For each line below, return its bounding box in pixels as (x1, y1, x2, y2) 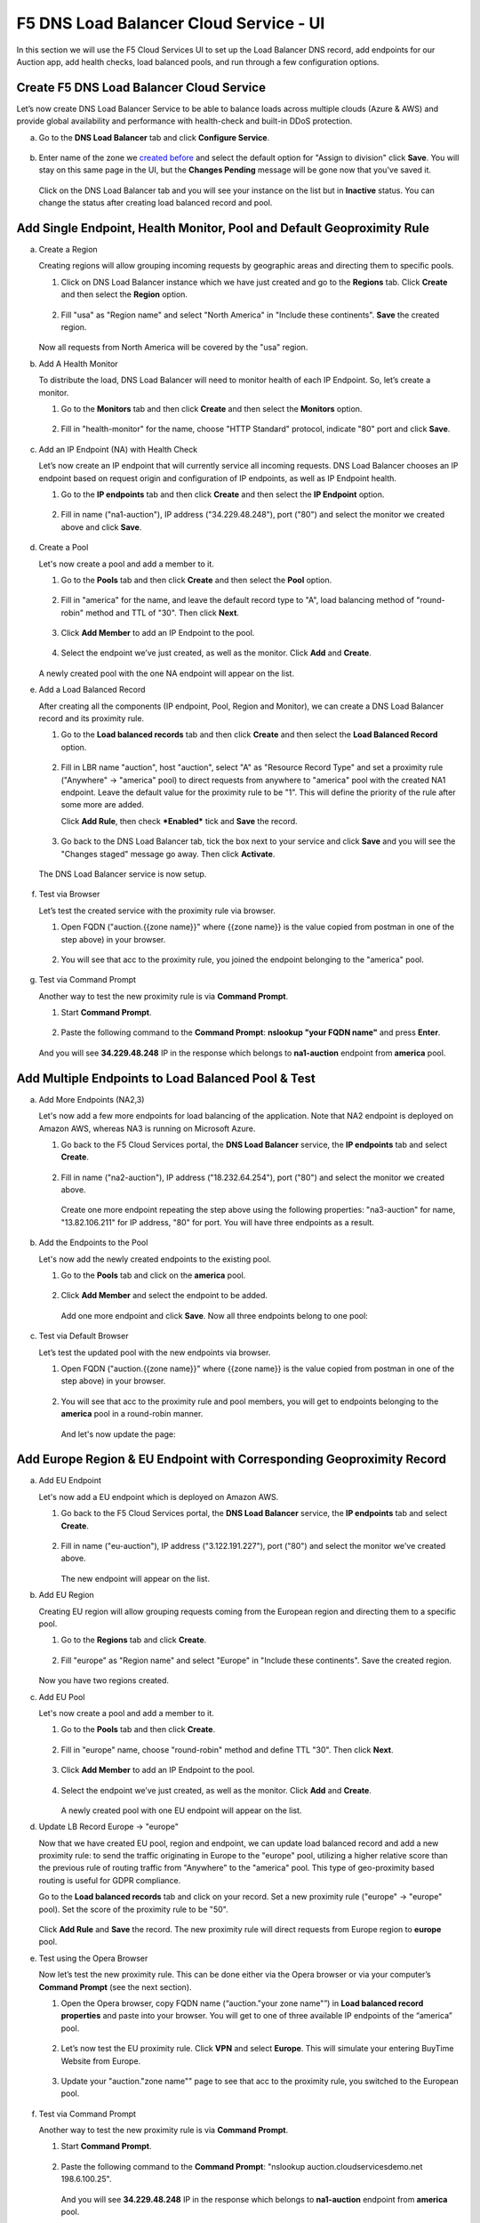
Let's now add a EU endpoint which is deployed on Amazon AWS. (38, 1491, 279, 1502)
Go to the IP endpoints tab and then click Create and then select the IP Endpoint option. (60, 489, 385, 500)
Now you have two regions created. (38, 1675, 169, 1686)
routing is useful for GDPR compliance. (38, 1874, 181, 1885)
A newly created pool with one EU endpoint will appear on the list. (60, 1805, 302, 1816)
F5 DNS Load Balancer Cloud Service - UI (16, 13, 325, 33)
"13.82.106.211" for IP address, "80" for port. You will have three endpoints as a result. (60, 1216, 375, 1227)
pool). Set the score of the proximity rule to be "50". (38, 1904, 228, 1914)
